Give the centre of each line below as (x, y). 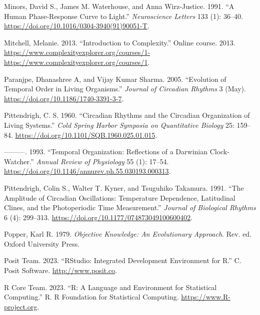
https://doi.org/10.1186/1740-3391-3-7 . (64, 98)
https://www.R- (206, 297)
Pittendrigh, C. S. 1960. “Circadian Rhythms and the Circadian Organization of (127, 115)
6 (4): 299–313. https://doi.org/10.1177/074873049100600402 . (98, 217)
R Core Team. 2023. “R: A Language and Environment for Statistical (110, 287)
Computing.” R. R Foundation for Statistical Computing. (91, 297)
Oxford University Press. (42, 243)
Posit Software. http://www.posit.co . (60, 270)
